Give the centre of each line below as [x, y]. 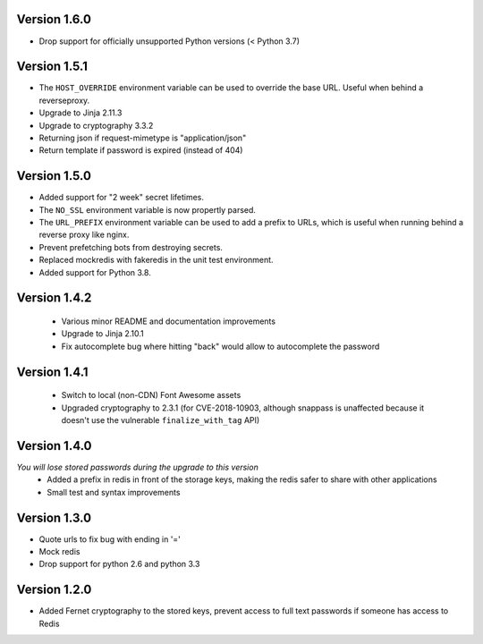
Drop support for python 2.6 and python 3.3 [119, 564]
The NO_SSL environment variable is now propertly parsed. [148, 209]
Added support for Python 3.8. [95, 272]
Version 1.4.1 [52, 372]
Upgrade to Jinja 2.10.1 [103, 334]
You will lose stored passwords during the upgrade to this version [137, 467]
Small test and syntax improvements [114, 492]
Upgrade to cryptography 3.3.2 [96, 125]
